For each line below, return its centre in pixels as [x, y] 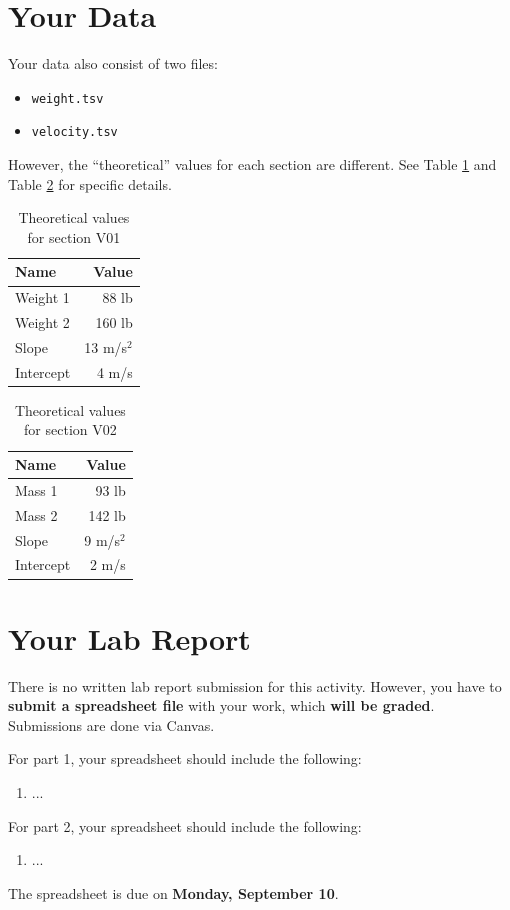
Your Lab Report [129, 637]
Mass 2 [36, 514]
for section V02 [70, 429]
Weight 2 [42, 322]
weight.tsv [67, 98]
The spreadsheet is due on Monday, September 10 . [173, 892]
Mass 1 [36, 489]
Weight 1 [42, 297]
